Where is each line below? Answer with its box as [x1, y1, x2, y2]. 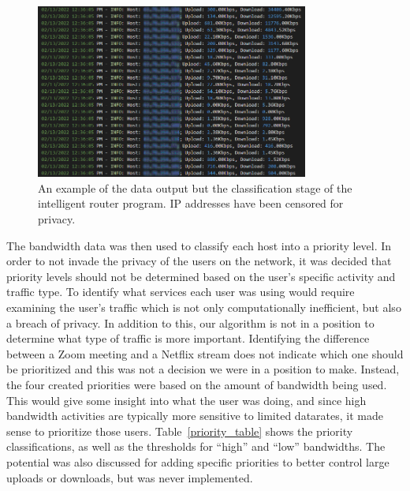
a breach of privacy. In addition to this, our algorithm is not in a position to [6, 314, 375, 331]
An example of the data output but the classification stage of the [38, 179, 352, 196]
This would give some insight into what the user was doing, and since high [6, 392, 367, 408]
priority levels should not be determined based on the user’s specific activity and [6, 268, 396, 284]
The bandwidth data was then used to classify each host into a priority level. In [6, 237, 392, 253]
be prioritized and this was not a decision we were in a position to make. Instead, [6, 361, 400, 377]
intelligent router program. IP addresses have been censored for [38, 195, 344, 212]
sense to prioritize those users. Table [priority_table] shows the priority [6, 422, 353, 439]
